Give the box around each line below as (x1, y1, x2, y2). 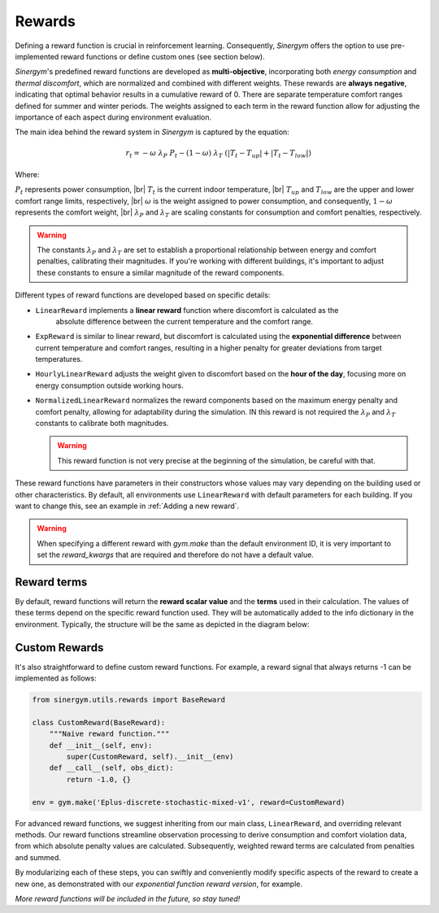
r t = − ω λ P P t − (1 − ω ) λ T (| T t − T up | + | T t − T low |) (125, 149, 312, 160)
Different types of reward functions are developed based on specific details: (15, 290, 271, 300)
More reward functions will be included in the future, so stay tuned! (15, 893, 241, 903)
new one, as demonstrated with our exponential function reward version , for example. (15, 879, 302, 889)
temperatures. (35, 354, 83, 364)
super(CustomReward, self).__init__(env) (66, 752, 234, 762)
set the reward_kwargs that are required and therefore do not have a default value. (37, 550, 315, 560)
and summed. (15, 852, 61, 862)
